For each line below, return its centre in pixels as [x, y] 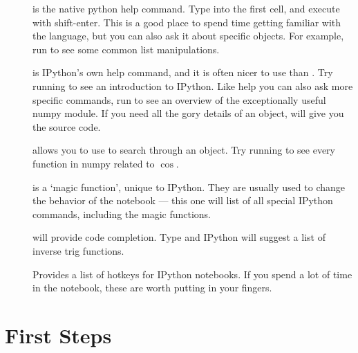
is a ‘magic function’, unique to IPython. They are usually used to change [189, 187]
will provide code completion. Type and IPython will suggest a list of [179, 237]
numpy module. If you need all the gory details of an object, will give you [188, 113]
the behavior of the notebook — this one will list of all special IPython [183, 200]
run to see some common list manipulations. [126, 49]
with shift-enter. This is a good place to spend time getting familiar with [187, 22]
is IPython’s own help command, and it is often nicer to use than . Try [183, 72]
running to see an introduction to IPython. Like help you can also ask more [193, 85]
